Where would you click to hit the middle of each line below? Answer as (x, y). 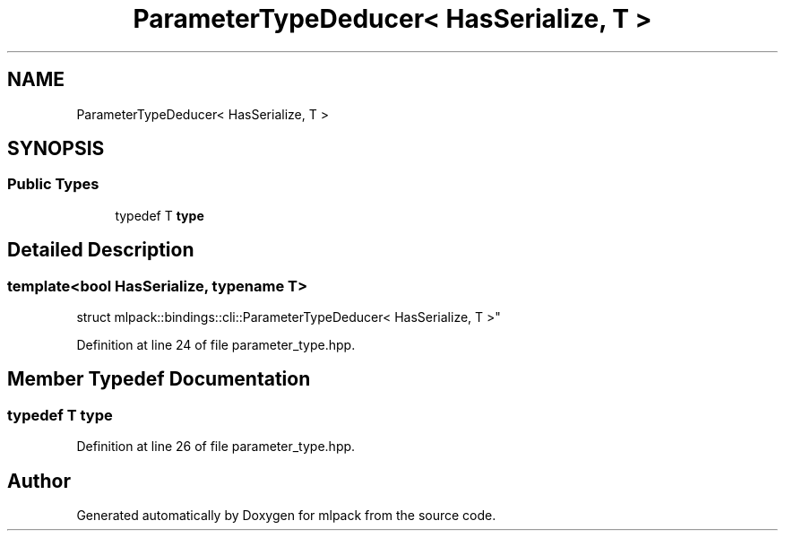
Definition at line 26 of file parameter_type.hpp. (216, 447)
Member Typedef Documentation (159, 379)
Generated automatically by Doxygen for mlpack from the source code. (286, 516)
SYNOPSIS (56, 149)
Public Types (53, 184)
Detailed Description (101, 250)
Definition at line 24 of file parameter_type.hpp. (216, 345)
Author (39, 481)
